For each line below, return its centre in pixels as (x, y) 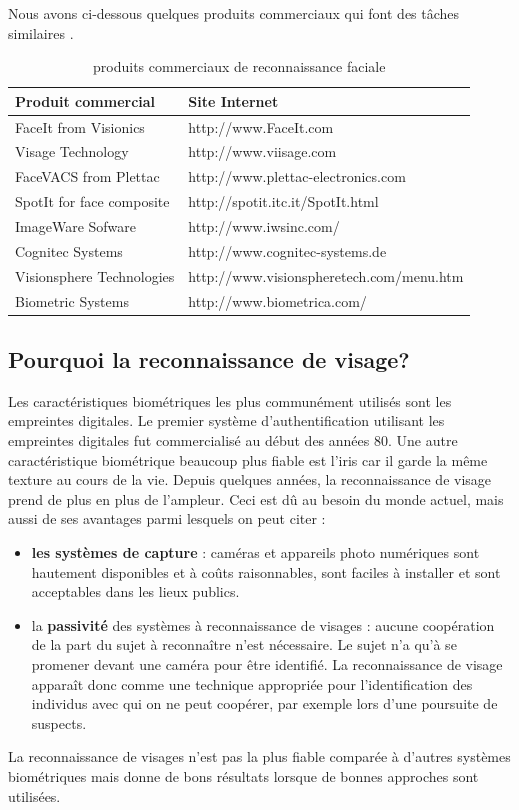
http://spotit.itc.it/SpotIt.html (283, 201)
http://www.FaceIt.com (261, 126)
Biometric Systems (72, 300)
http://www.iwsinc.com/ (264, 226)
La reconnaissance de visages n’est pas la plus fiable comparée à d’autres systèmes (259, 756)
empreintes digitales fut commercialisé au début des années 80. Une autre (233, 440)
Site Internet (233, 100)
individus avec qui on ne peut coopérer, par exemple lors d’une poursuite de (264, 703)
